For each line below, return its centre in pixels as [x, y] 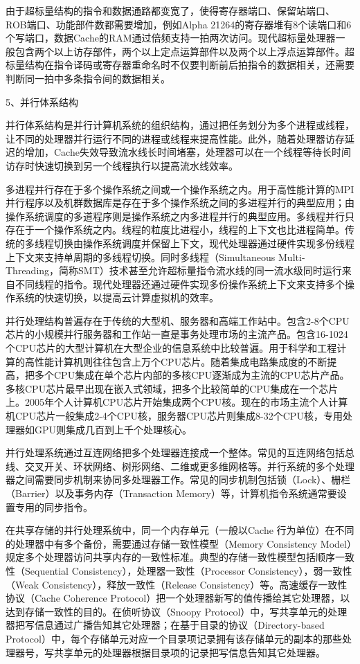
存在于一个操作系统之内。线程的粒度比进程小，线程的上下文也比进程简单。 [175, 230]
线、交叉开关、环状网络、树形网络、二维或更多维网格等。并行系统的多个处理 [180, 466]
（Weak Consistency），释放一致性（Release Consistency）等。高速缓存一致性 [177, 584]
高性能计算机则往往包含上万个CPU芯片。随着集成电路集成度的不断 [176, 361]
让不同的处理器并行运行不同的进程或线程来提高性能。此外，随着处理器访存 [175, 138]
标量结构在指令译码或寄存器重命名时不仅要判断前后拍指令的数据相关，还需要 [180, 65]
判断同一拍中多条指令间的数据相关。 [88, 78]
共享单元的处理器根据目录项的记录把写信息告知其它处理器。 [189, 652]
